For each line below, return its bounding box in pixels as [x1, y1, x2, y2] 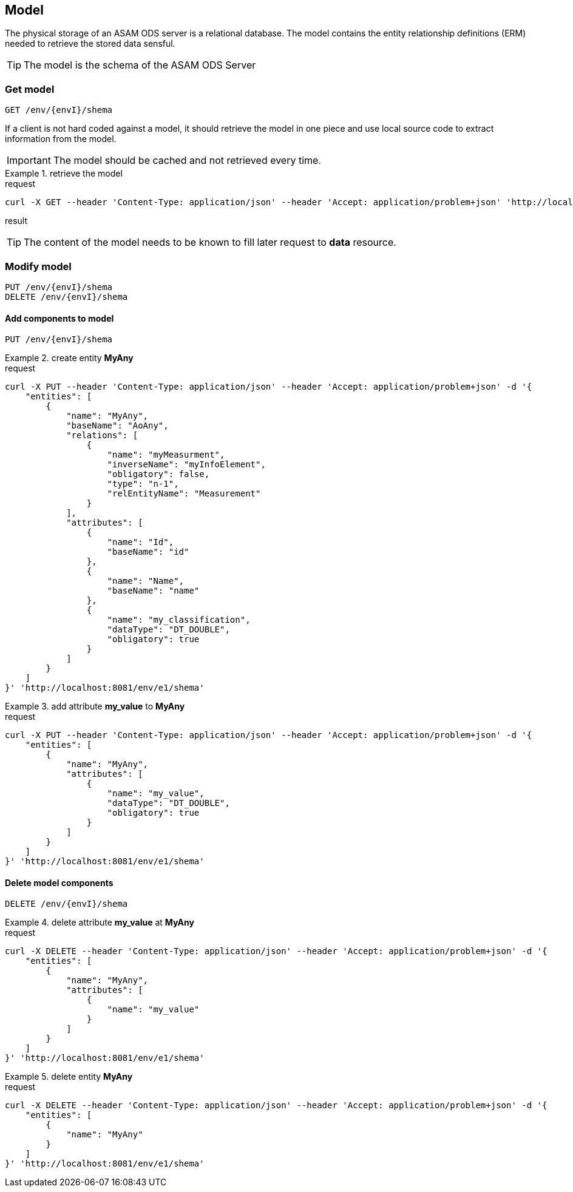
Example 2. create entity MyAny [5, 353, 134, 364]
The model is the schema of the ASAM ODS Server [24, 59, 256, 72]
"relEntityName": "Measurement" [107, 489, 261, 499]
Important [7, 154, 51, 167]
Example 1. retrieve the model [5, 168, 123, 179]
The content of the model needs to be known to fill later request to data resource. [24, 236, 396, 249]
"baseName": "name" [107, 586, 200, 596]
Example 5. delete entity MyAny [5, 1071, 133, 1082]
